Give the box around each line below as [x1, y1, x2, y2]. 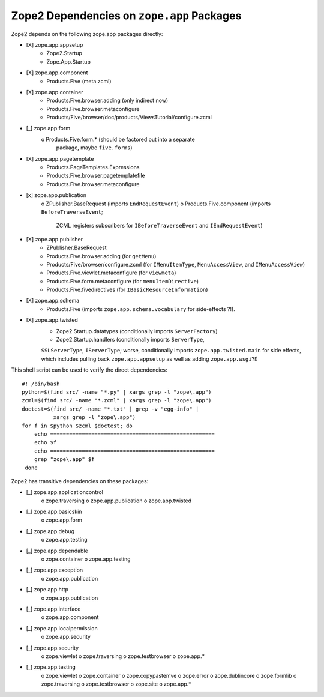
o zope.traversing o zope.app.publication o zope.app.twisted [41, 497, 192, 504]
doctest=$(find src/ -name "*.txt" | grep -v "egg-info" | [22, 405, 199, 412]
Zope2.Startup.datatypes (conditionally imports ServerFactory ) [56, 327, 218, 334]
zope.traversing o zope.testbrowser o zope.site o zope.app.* [41, 680, 191, 687]
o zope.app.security [41, 633, 91, 641]
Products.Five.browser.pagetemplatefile [46, 172, 145, 180]
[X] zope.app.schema [26, 297, 80, 304]
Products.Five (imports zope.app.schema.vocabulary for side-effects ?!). [46, 305, 235, 312]
